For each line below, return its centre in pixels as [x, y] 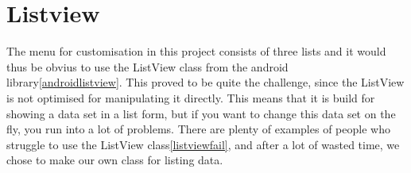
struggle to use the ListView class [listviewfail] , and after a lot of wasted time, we [203, 144]
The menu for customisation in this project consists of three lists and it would [196, 51]
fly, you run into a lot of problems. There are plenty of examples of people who [198, 129]
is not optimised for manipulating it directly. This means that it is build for [191, 97]
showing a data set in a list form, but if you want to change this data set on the [201, 113]
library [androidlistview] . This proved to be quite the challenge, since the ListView [205, 82]
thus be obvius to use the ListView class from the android [147, 66]
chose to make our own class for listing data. [115, 160]
